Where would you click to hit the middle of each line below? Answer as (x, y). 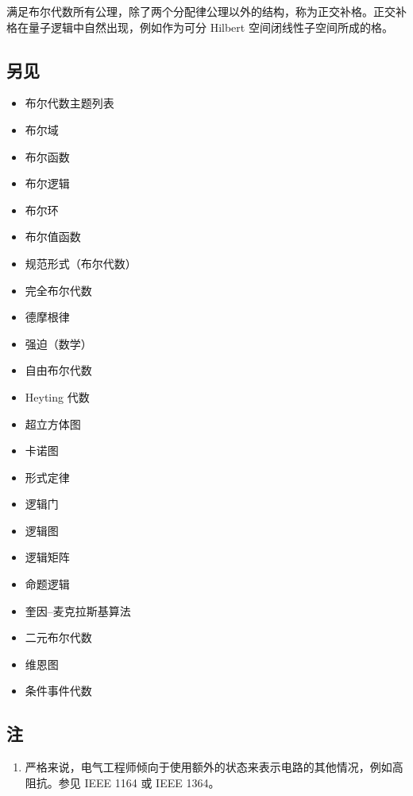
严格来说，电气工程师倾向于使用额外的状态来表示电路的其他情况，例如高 (214, 767)
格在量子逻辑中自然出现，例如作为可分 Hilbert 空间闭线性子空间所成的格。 (200, 27)
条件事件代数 (58, 691)
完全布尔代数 (58, 290)
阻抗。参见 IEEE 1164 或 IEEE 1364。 (122, 782)
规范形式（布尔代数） (81, 263)
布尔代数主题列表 (69, 103)
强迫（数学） (58, 343)
